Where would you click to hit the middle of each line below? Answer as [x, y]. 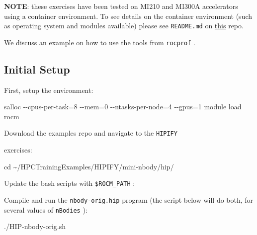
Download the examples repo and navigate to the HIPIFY [91, 133]
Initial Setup [37, 69]
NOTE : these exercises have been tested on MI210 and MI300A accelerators [121, 6]
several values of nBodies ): [46, 209]
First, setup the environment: [49, 90]
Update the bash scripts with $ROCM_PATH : [70, 183]
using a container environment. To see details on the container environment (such [128, 16]
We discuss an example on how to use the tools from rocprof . [100, 42]
